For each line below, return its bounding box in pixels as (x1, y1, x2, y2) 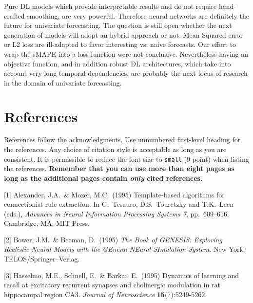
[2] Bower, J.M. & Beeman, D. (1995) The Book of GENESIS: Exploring (4, 234, 222, 244)
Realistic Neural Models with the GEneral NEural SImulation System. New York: (4, 244, 245, 254)
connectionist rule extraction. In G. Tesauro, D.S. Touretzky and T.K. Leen (4, 199, 234, 209)
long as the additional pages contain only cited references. (4, 173, 203, 183)
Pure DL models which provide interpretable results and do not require (4, 1, 217, 11)
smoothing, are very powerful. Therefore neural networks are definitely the (27, 10, 249, 21)
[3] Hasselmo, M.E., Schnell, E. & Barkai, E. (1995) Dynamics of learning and (4, 270, 239, 280)
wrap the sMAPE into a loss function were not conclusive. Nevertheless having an (4, 48, 249, 59)
